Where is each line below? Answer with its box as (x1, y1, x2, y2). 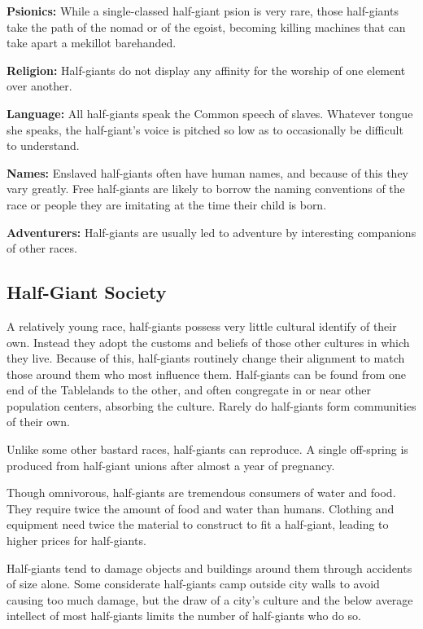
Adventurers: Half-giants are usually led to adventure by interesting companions (7, 223, 416, 240)
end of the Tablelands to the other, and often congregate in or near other (7, 381, 371, 398)
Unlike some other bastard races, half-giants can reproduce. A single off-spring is (7, 441, 408, 458)
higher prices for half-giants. (7, 532, 146, 549)
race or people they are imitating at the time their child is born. (7, 196, 327, 213)
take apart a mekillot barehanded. (7, 34, 177, 51)
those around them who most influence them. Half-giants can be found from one (7, 365, 407, 382)
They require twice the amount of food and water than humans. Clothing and (7, 499, 395, 517)
